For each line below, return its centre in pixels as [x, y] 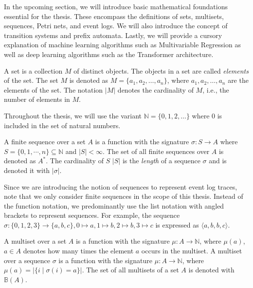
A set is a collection [33, 70]
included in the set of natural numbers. [62, 125]
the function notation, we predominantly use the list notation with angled [114, 205]
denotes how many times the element [78, 251]
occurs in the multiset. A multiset [192, 251]
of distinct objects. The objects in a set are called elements [161, 70]
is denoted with [211, 270]
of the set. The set [31, 80]
